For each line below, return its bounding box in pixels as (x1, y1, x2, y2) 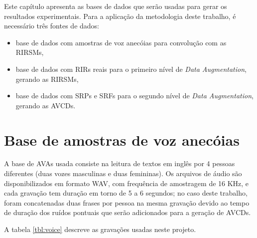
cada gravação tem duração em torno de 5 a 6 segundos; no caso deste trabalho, (4, 188, 248, 198)
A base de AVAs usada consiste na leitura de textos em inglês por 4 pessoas (4, 158, 235, 169)
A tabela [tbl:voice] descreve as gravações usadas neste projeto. (4, 224, 196, 235)
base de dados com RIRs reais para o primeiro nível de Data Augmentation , (15, 63, 247, 74)
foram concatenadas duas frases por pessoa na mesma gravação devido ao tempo (4, 197, 250, 208)
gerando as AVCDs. (15, 100, 76, 110)
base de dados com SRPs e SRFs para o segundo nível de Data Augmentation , (15, 90, 254, 101)
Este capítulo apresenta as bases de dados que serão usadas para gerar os (4, 1, 227, 11)
